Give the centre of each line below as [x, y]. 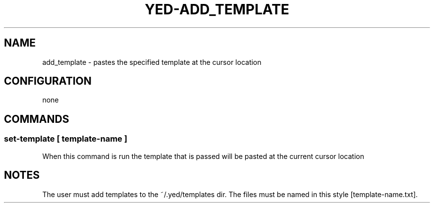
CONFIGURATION [48, 81]
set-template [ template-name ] [66, 139]
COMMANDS [37, 119]
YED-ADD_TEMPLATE [217, 9]
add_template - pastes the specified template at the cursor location [152, 62]
